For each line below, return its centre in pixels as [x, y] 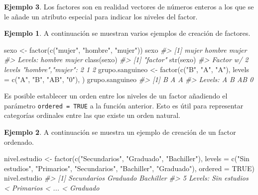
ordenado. [19, 142]
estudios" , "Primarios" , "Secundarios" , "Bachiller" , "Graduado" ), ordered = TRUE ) [129, 168]
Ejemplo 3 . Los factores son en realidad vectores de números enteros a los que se [129, 6]
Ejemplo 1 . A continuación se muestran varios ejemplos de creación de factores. [127, 33]
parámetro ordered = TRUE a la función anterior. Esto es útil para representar [124, 105]
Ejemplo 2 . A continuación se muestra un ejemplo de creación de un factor [120, 132]
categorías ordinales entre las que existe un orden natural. [92, 115]
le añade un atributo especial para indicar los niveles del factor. [101, 16]
